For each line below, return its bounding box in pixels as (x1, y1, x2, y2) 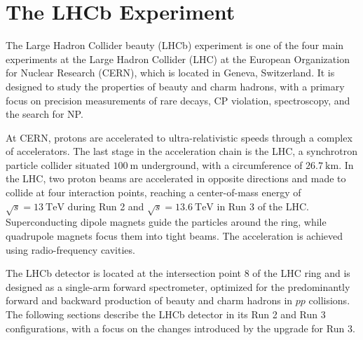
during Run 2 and (67, 198, 144, 213)
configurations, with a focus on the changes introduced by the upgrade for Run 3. (6, 320, 355, 335)
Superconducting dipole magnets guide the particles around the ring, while (6, 215, 327, 229)
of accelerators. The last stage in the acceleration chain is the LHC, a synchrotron (6, 144, 357, 158)
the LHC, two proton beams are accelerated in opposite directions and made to (6, 171, 346, 186)
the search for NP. (6, 107, 83, 121)
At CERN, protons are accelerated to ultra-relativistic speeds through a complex (6, 130, 352, 144)
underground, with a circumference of (141, 157, 303, 172)
